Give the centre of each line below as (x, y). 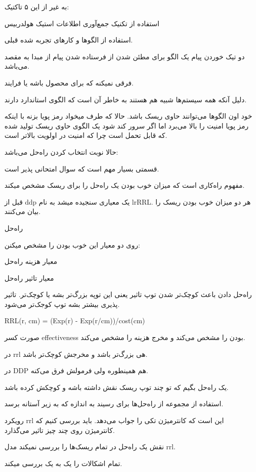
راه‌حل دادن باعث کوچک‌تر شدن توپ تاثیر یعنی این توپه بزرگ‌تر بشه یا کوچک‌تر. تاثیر (128, 294)
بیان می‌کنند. (22, 211)
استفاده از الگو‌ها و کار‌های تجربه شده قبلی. (69, 40)
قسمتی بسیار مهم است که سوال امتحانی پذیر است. (82, 168)
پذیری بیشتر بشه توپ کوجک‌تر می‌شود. (62, 304)
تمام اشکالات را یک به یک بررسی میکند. (63, 463)
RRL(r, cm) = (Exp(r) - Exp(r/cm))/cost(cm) (75, 321)
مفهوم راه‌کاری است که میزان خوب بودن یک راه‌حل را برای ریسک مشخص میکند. (125, 185)
